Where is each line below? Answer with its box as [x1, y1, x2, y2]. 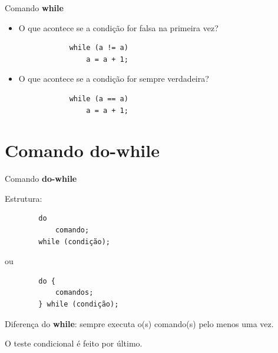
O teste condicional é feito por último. [5, 337, 143, 349]
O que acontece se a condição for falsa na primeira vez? [18, 21, 219, 34]
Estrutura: [5, 192, 42, 204]
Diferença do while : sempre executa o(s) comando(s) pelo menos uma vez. [5, 317, 274, 329]
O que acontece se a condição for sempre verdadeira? [18, 72, 209, 85]
